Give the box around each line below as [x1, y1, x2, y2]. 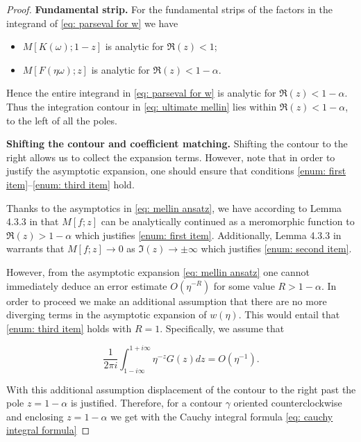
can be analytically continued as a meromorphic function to [101, 214, 355, 229]
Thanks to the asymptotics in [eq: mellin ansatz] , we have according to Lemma [6, 200, 342, 215]
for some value [213, 278, 275, 293]
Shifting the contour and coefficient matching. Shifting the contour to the [6, 136, 348, 151]
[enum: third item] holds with [6, 320, 132, 335]
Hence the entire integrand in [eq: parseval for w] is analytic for [6, 85, 276, 100]
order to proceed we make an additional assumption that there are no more [6, 293, 327, 308]
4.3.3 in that [6, 214, 59, 229]
